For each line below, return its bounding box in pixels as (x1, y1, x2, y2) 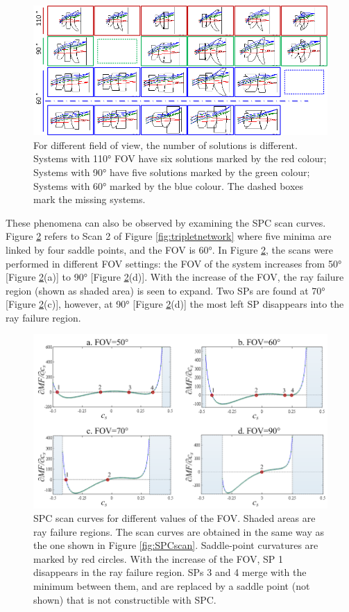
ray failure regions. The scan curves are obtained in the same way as (33, 524, 324, 539)
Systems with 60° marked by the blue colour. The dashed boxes (33, 178, 304, 193)
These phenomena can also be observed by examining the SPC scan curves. (6, 215, 326, 229)
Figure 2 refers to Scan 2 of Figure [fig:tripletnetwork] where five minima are (6, 229, 332, 243)
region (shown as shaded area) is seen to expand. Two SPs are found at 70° (6, 283, 325, 297)
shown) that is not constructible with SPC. (33, 592, 216, 606)
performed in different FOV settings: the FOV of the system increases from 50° (6, 256, 342, 270)
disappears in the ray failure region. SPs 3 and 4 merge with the (33, 565, 307, 579)
